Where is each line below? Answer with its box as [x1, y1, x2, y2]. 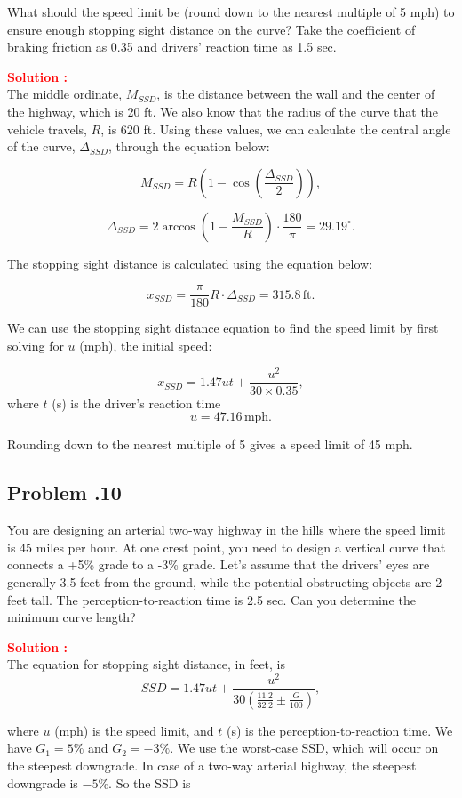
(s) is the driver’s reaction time [52, 393, 221, 412]
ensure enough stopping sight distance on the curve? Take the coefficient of [7, 20, 416, 38]
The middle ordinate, [7, 85, 123, 103]
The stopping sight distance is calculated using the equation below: [7, 254, 373, 272]
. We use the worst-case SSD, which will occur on [170, 738, 439, 757]
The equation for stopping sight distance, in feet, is [7, 655, 286, 673]
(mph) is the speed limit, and [54, 721, 214, 739]
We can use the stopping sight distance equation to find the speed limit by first [7, 318, 439, 337]
